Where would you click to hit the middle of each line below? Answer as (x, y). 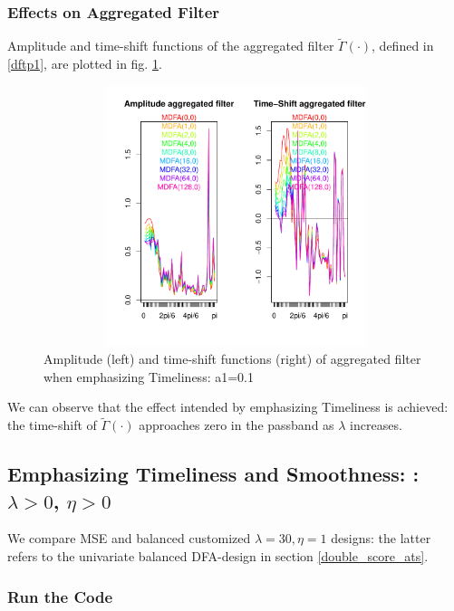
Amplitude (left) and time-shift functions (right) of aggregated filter (232, 359)
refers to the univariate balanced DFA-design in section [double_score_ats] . (218, 556)
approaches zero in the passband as (237, 425)
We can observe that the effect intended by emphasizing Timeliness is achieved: (228, 407)
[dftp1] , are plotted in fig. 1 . (85, 64)
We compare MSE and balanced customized (129, 538)
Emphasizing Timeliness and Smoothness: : (213, 474)
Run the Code (60, 596)
